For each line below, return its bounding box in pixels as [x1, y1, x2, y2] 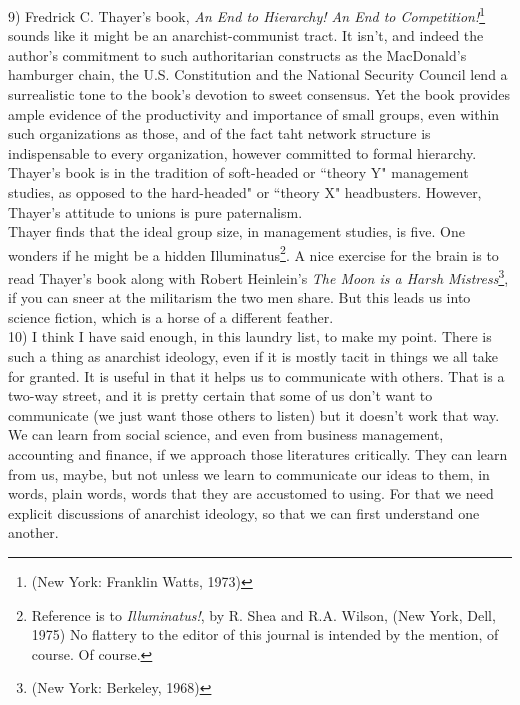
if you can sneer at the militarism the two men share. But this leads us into [8, 287, 471, 308]
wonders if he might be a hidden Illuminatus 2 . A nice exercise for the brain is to [8, 241, 499, 265]
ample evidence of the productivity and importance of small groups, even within [8, 103, 500, 124]
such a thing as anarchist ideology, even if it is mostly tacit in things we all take [8, 346, 499, 367]
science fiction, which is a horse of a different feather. [8, 306, 334, 327]
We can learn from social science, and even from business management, [8, 424, 444, 445]
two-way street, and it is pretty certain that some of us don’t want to [8, 385, 433, 406]
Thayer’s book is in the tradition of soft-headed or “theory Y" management [8, 162, 469, 183]
